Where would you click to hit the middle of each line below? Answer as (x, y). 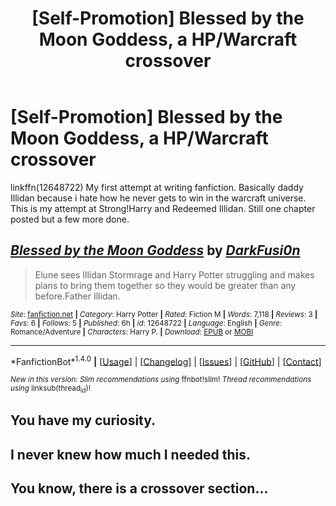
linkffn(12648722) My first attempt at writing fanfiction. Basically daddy (157, 187)
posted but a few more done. (70, 219)
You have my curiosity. (83, 420)
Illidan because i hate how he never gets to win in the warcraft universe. (158, 198)
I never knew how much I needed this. (130, 454)
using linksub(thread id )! (50, 389)
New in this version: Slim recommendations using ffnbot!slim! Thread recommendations (161, 380)
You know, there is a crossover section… (139, 488)
